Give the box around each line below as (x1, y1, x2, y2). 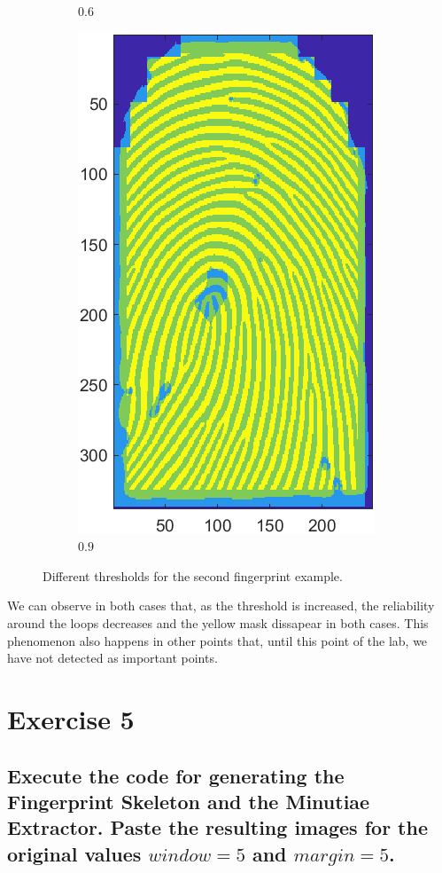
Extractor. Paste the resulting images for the (7, 814, 428, 841)
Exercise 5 (7, 700, 135, 736)
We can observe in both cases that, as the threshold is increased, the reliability (7, 596, 435, 615)
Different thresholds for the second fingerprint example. (43, 566, 343, 585)
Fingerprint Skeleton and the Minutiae (7, 787, 370, 814)
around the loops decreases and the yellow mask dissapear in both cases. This (7, 613, 429, 632)
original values (7, 839, 142, 867)
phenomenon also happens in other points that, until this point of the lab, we (7, 631, 428, 649)
